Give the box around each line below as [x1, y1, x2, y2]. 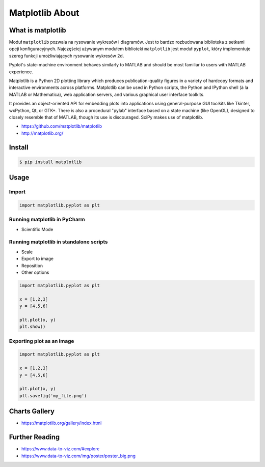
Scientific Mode [21, 226, 53, 232]
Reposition [21, 263, 43, 268]
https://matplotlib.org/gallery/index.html [21, 420, 102, 426]
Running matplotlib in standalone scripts [9, 238, 108, 245]
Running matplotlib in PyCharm [9, 216, 85, 223]
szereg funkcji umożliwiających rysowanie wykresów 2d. [9, 53, 124, 58]
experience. [9, 69, 33, 75]
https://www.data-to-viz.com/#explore [21, 446, 100, 452]
